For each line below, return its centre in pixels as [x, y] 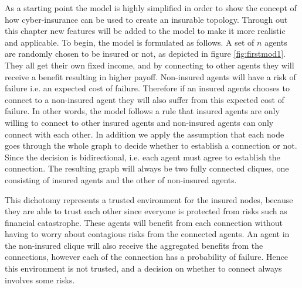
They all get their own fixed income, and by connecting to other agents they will [150, 65]
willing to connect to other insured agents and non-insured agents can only [139, 122]
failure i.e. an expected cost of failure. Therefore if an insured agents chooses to [147, 88]
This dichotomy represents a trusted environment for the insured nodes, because [149, 199]
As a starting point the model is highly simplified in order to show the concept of [151, 8]
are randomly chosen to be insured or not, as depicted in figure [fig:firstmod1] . [145, 54]
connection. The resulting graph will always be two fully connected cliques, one [147, 168]
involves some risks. [40, 280]
